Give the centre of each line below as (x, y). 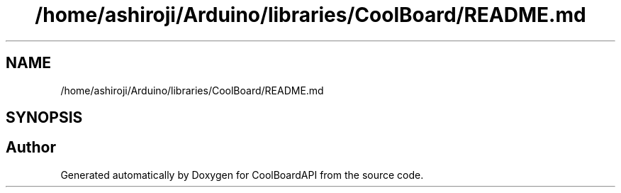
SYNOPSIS (44, 118)
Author (31, 148)
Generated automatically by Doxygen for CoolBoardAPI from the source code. (242, 175)
